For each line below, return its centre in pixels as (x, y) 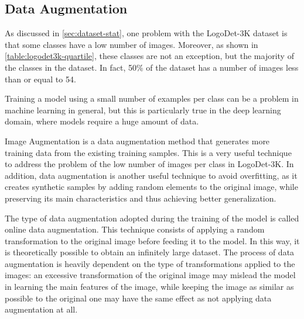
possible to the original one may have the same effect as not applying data (138, 298)
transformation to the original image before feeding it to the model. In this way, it (152, 240)
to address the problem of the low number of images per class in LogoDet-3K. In (149, 164)
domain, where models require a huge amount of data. (102, 121)
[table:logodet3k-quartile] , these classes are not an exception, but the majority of (149, 56)
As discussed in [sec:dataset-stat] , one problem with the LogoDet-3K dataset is (146, 33)
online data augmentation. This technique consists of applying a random (135, 229)
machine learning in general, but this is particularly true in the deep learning (143, 110)
